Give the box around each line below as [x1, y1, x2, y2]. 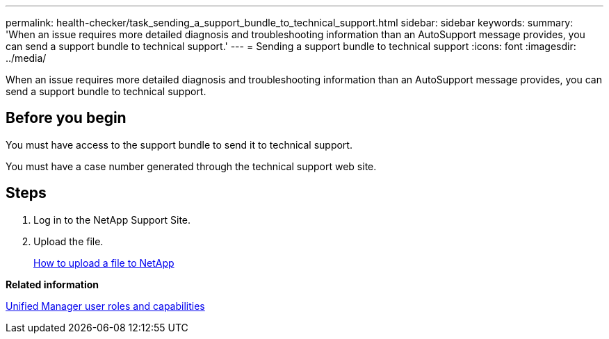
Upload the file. [33, 235, 104, 247]
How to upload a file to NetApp [33, 256, 174, 269]
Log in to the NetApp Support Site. [33, 213, 191, 226]
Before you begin [6, 109, 127, 127]
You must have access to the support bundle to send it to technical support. [6, 138, 352, 151]
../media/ [6, 52, 47, 64]
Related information [6, 278, 99, 290]
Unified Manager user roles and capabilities [6, 299, 205, 312]
